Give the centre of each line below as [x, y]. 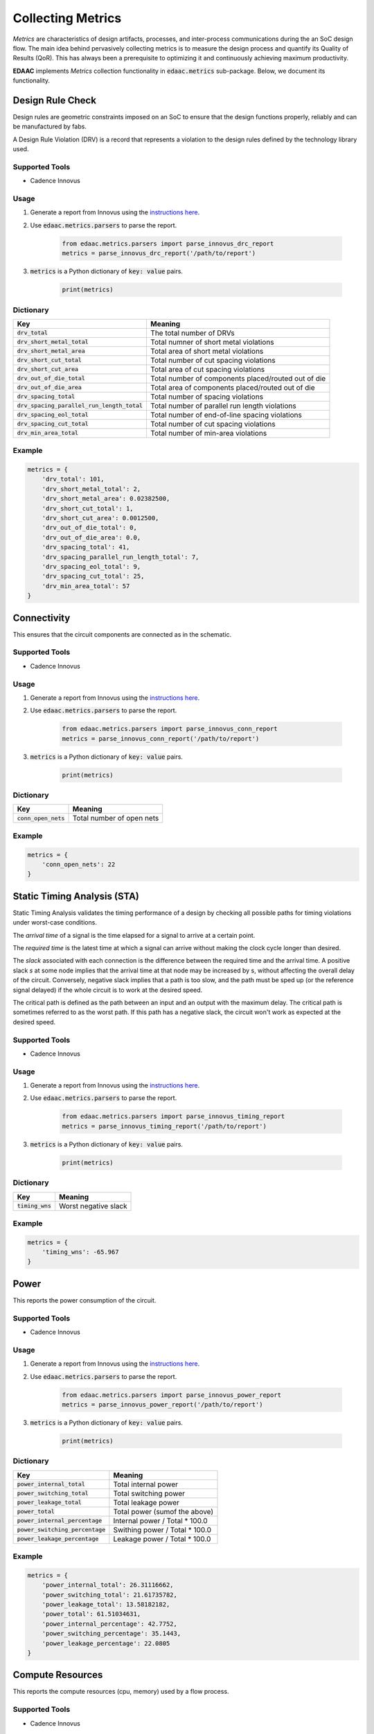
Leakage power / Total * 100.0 [162, 1538]
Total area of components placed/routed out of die [232, 387]
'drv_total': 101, [73, 479]
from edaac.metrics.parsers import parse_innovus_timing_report [173, 1116]
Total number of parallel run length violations [223, 406]
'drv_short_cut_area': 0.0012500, [100, 518]
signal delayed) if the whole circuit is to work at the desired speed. [108, 990]
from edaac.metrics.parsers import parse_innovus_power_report [172, 1395]
